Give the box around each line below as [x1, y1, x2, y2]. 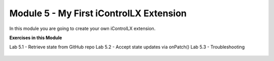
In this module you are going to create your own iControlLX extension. [9, 25, 156, 32]
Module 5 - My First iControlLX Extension [9, 8, 187, 19]
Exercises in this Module [9, 35, 62, 41]
